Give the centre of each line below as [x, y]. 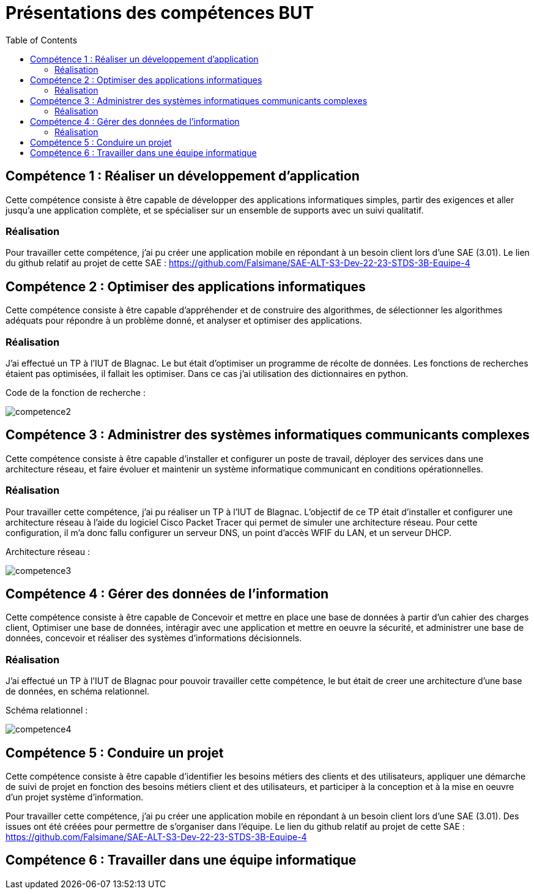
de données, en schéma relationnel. [78, 691]
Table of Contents [42, 40]
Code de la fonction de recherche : [76, 392]
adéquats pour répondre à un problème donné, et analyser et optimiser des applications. [184, 321]
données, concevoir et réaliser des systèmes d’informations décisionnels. [154, 638]
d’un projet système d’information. [75, 797]
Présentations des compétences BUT [160, 13]
